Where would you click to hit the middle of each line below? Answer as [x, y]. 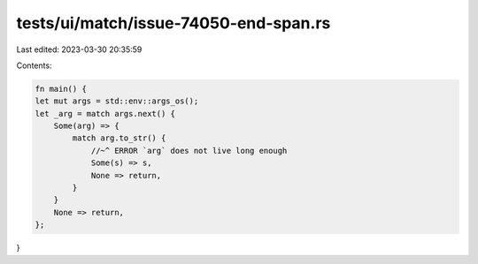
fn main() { [61, 89]
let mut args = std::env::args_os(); [117, 101]
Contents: [34, 65]
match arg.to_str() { [119, 138]
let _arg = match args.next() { [105, 113]
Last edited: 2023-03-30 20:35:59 [79, 49]
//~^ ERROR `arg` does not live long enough [189, 151]
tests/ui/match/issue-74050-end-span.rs [173, 23]
